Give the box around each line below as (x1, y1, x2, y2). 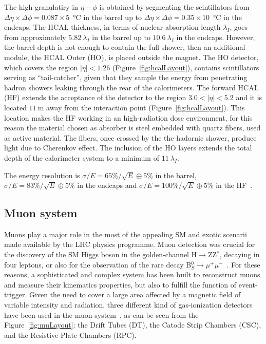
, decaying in (219, 249, 260, 260)
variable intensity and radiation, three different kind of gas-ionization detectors (4, 299, 253, 310)
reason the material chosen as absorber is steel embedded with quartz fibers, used (4, 122, 261, 133)
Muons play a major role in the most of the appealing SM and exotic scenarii (4, 228, 247, 239)
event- (238, 279, 258, 290)
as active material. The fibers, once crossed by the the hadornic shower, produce (4, 132, 257, 143)
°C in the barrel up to (73, 11, 142, 22)
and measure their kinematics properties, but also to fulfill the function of (4, 279, 237, 290)
